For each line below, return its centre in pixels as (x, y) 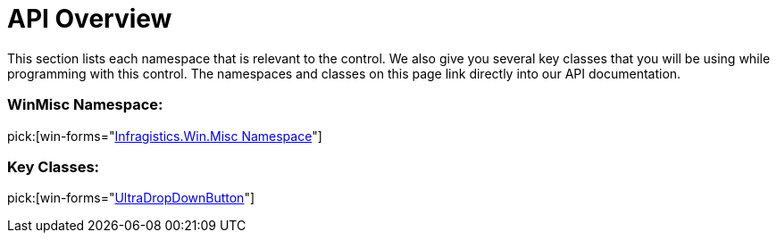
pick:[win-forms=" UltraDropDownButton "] (131, 198)
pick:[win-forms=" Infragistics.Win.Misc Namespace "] (165, 136)
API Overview (90, 19)
